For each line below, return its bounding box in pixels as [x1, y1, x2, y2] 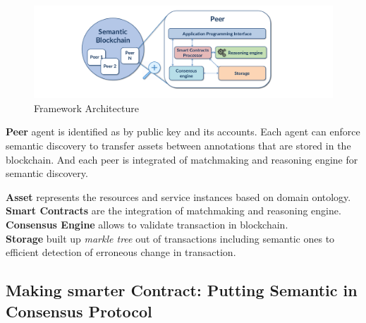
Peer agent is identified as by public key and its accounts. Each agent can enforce [6, 124, 360, 139]
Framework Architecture [34, 100, 139, 115]
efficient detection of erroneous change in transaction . [6, 245, 236, 260]
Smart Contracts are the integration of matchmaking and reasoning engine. [6, 203, 341, 218]
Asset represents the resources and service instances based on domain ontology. [6, 189, 351, 204]
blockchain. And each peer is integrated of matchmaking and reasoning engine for [6, 152, 358, 166]
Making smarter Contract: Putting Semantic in [6, 279, 358, 301]
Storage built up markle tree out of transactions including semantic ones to [6, 231, 335, 245]
